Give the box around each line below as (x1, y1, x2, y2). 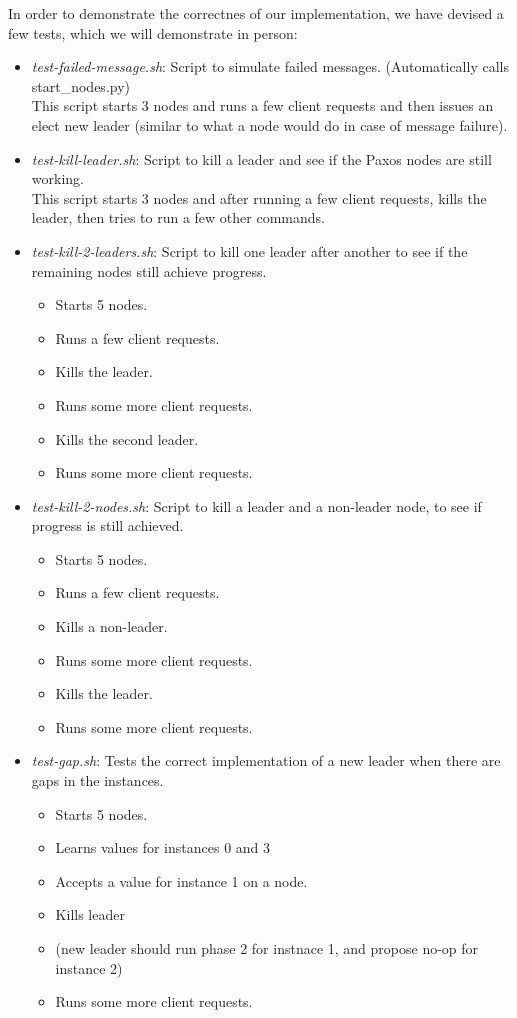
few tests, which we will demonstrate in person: (8, 22, 298, 43)
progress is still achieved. (31, 515, 184, 536)
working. (31, 168, 84, 189)
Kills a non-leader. (55, 616, 168, 637)
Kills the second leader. (55, 428, 199, 449)
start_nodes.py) (31, 75, 131, 96)
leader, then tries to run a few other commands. (31, 207, 325, 228)
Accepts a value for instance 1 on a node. (55, 870, 308, 891)
